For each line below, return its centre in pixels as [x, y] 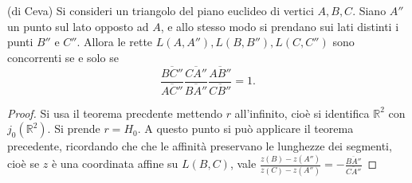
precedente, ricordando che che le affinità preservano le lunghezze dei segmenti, [200, 146]
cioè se [24, 164]
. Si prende [74, 128]
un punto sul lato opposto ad [78, 26]
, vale [243, 164]
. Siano [369, 10]
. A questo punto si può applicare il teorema [245, 128]
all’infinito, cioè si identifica [302, 113]
